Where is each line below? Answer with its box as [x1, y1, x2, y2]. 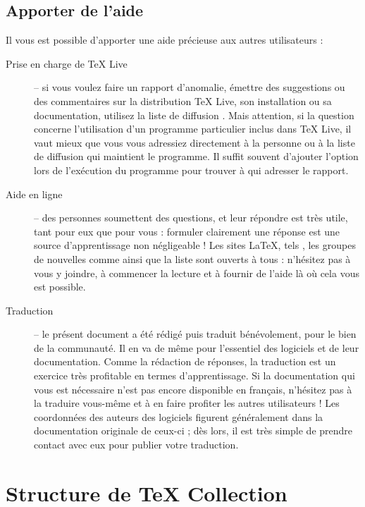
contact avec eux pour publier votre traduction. [34, 437, 239, 452]
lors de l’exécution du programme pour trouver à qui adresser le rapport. [34, 162, 349, 177]
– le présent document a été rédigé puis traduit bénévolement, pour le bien [34, 326, 357, 341]
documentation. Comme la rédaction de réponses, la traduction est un [34, 354, 336, 369]
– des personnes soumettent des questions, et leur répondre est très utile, [34, 210, 348, 225]
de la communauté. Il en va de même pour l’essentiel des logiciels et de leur [34, 340, 359, 355]
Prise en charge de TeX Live [6, 56, 128, 71]
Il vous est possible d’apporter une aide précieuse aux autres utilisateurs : [6, 32, 323, 47]
